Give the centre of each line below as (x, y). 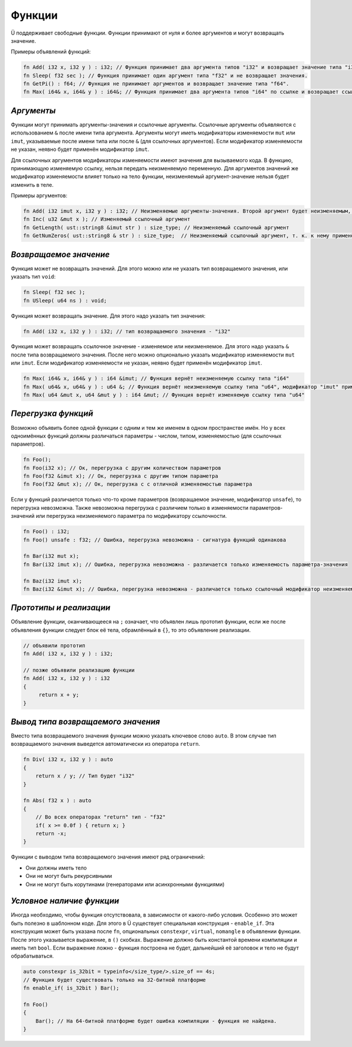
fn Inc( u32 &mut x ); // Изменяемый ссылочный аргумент (107, 219)
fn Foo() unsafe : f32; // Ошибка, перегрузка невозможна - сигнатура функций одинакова (155, 540)
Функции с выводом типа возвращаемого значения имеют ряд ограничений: (108, 857)
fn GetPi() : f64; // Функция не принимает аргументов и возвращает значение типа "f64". (156, 84)
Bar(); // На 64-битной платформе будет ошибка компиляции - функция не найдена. (156, 1021)
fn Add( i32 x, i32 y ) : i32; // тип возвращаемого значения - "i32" (127, 331)
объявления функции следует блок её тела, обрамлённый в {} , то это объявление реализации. (131, 630)
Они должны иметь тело (56, 868)
